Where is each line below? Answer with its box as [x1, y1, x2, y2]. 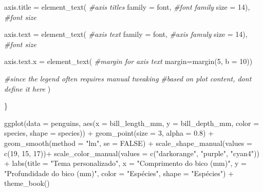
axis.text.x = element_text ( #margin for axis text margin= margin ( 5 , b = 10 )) [4, 56, 253, 67]
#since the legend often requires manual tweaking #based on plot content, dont [4, 73, 252, 83]
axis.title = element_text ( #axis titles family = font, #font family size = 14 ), [4, 2, 250, 12]
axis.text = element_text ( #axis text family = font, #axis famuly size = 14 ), [4, 29, 248, 39]
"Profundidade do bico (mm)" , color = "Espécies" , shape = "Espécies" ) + [4, 167, 234, 178]
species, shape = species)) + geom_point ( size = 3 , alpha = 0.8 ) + [4, 127, 214, 138]
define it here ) [4, 83, 51, 94]
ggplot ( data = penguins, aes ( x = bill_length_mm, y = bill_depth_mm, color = [4, 117, 259, 128]
